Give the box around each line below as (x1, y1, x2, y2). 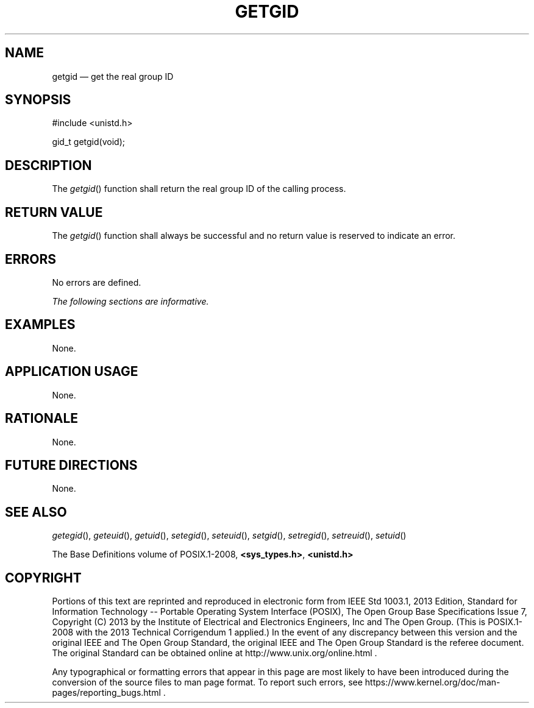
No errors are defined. (52, 277, 141, 288)
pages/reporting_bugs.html (52, 687, 161, 698)
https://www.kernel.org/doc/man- (365, 677, 500, 688)
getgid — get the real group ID (52, 71, 174, 82)
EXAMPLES (5, 317, 76, 333)
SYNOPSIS (5, 92, 71, 108)
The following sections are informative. (52, 296, 209, 306)
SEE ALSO (5, 504, 67, 520)
